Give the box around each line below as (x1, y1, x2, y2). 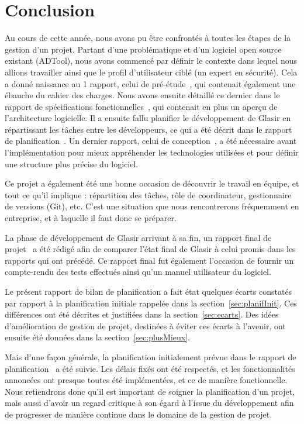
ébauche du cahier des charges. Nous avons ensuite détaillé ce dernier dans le (5, 89, 280, 101)
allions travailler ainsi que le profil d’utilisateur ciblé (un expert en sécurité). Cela (5, 66, 298, 78)
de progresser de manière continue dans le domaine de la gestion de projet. (5, 408, 272, 420)
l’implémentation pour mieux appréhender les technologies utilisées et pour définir (5, 146, 299, 158)
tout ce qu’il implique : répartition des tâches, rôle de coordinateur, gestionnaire (5, 188, 292, 201)
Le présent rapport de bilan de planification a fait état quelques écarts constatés (5, 285, 292, 297)
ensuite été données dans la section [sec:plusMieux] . (5, 331, 191, 343)
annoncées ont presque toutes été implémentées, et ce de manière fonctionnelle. (5, 374, 288, 386)
